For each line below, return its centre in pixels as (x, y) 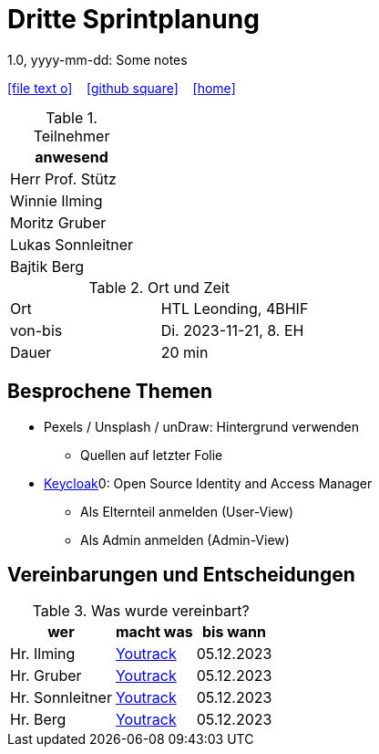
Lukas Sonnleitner (72, 244)
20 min (184, 352)
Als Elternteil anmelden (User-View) (187, 511)
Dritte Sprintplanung (133, 19)
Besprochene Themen (110, 392)
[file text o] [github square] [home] (122, 88)
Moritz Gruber (58, 222)
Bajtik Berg (47, 266)
